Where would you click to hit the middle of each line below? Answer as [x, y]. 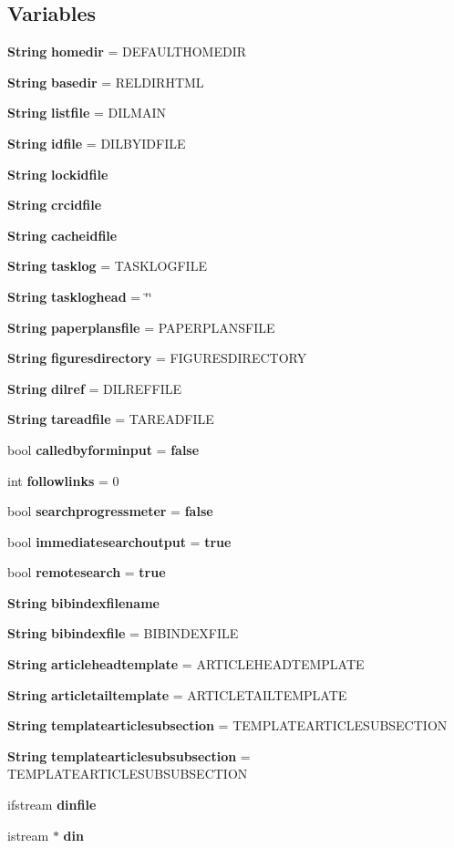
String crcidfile [55, 205]
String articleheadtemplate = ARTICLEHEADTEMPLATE [186, 664]
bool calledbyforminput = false [103, 449]
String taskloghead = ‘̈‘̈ [80, 296]
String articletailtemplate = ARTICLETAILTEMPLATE [177, 694]
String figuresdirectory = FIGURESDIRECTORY [157, 358]
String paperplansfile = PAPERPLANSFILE [141, 327]
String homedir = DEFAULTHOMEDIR [127, 52]
